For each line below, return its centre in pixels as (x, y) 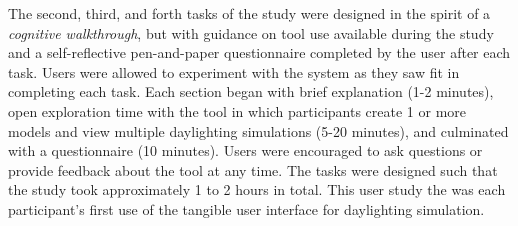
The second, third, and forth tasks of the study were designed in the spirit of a (249, 13)
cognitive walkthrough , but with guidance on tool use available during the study (251, 32)
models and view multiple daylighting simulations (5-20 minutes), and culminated (258, 130)
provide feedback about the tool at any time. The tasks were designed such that (253, 169)
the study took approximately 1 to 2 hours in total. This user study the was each (257, 189)
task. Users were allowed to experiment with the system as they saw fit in (234, 71)
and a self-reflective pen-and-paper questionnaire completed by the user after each (259, 52)
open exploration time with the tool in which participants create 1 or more (237, 110)
